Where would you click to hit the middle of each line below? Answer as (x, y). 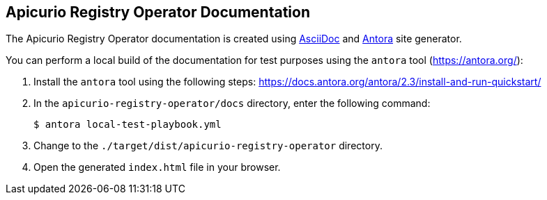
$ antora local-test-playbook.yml (128, 125)
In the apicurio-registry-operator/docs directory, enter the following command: (232, 103)
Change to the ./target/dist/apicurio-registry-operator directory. (208, 146)
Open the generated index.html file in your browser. (157, 167)
